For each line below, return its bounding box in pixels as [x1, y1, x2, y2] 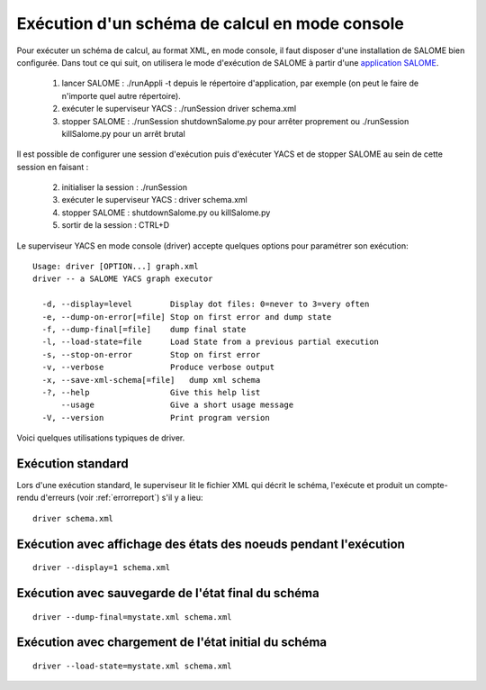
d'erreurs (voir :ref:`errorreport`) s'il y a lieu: [40, 492, 203, 504]
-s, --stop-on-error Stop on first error [41, 350, 261, 359]
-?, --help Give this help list [41, 387, 261, 397]
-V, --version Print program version [41, 413, 270, 422]
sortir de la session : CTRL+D [61, 220, 170, 231]
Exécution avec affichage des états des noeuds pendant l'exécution [16, 536, 405, 551]
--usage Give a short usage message [60, 400, 294, 410]
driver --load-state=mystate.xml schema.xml [32, 661, 233, 671]
